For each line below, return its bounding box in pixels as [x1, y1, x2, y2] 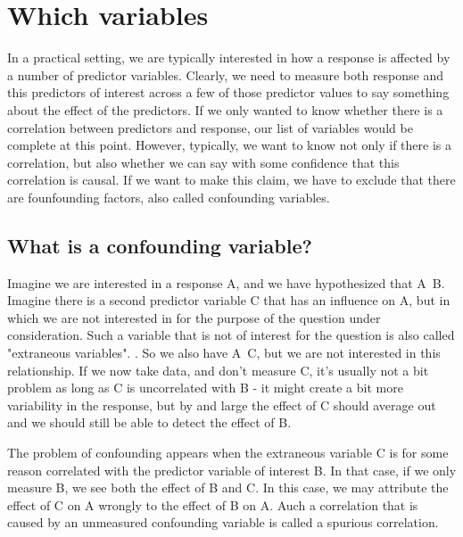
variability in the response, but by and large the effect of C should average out [7, 395, 436, 414]
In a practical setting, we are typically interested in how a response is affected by [7, 48, 451, 67]
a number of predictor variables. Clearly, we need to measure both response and [7, 65, 444, 84]
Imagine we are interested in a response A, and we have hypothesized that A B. [7, 273, 445, 292]
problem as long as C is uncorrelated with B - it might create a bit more [7, 378, 403, 397]
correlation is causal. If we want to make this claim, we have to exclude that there [7, 170, 456, 189]
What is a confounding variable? [7, 231, 312, 259]
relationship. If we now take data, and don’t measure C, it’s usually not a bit [7, 360, 429, 379]
